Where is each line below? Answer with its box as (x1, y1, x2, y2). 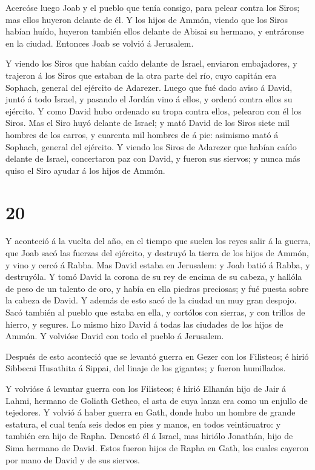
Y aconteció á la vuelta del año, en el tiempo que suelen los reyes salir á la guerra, (5, 234, 311, 247)
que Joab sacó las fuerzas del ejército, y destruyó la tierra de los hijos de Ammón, (5, 247, 309, 259)
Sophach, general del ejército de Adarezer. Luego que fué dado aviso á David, (5, 81, 293, 93)
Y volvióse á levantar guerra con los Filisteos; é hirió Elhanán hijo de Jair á (5, 382, 287, 394)
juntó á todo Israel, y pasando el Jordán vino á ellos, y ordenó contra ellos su (5, 93, 293, 105)
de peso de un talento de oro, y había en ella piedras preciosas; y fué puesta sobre (5, 282, 309, 294)
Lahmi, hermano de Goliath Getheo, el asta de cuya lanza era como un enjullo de (5, 394, 308, 406)
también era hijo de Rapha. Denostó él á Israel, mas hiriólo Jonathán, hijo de (5, 429, 293, 442)
